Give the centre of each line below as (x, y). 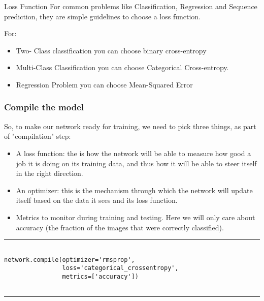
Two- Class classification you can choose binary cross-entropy (111, 50)
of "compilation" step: (38, 136)
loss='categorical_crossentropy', (120, 268)
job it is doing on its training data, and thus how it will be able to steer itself (136, 163)
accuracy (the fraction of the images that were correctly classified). (120, 227)
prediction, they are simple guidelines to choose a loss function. (103, 16)
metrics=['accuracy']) (100, 277)
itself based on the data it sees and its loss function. (97, 200)
